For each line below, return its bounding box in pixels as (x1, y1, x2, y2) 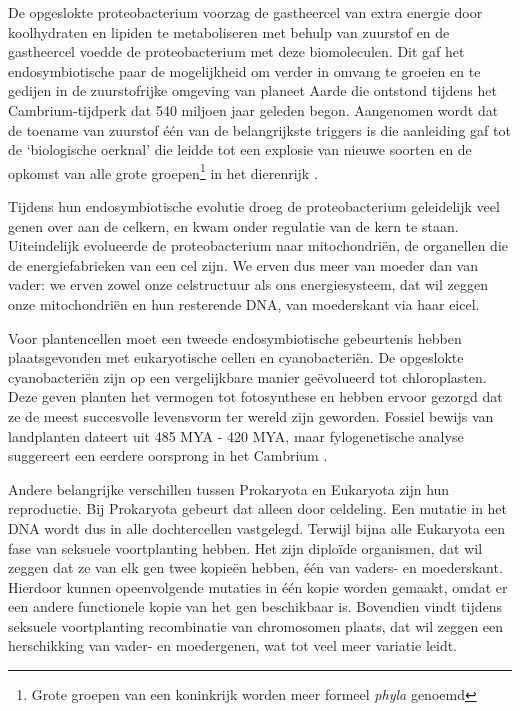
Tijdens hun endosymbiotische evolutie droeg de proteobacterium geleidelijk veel (8, 196, 500, 216)
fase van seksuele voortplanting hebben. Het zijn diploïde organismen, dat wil (8, 537, 483, 558)
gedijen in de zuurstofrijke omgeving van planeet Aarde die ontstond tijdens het (8, 80, 497, 101)
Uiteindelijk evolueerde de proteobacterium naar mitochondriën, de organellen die (8, 235, 508, 256)
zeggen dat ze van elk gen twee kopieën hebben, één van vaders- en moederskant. (8, 557, 503, 578)
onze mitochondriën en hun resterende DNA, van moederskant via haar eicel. (8, 293, 480, 314)
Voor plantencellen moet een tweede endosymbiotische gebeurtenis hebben (8, 327, 462, 348)
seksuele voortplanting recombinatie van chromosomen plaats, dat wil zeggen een (8, 615, 504, 636)
